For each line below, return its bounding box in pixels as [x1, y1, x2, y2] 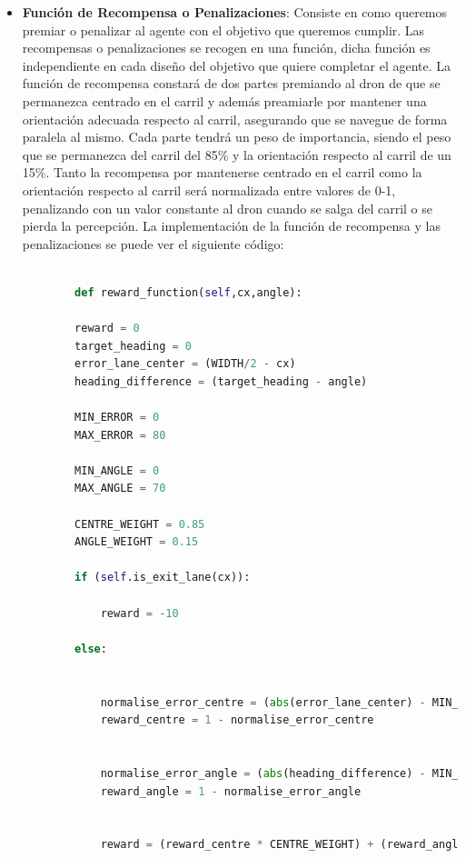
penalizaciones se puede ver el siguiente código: [22, 234, 284, 253]
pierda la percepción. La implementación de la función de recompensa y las [22, 216, 441, 235]
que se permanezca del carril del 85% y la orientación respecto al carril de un [22, 145, 451, 164]
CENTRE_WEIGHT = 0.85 [74, 517, 205, 531]
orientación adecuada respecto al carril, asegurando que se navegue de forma [22, 109, 448, 128]
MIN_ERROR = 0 [74, 411, 160, 424]
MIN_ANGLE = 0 [74, 464, 160, 477]
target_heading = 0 [74, 339, 192, 353]
